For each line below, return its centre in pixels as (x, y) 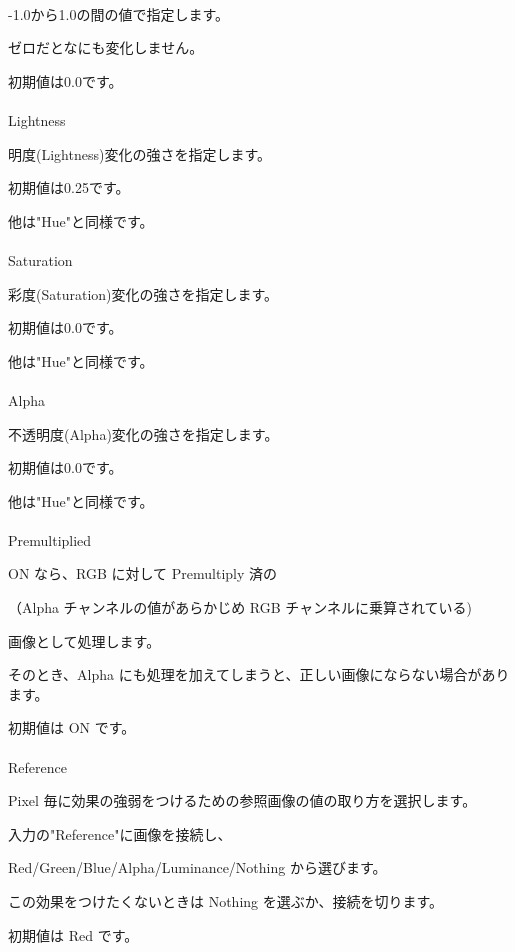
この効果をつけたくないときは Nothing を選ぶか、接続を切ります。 (226, 901)
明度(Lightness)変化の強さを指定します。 (140, 153)
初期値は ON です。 (72, 727)
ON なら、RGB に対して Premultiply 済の (143, 573)
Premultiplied (50, 539)
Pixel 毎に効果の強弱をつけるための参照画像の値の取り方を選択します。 (242, 800)
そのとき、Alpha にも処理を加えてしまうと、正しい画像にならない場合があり (259, 674)
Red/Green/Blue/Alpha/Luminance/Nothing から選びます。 (197, 867)
